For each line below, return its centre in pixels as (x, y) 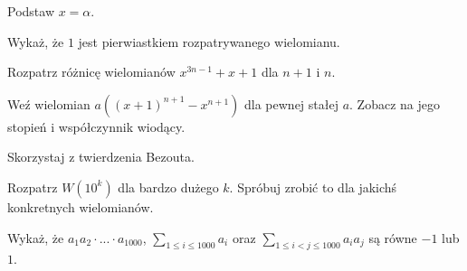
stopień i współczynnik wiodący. (96, 126)
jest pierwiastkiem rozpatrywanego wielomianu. (209, 41)
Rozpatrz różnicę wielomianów (91, 72)
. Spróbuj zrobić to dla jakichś (313, 187)
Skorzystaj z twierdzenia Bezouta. (101, 157)
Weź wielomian (49, 103)
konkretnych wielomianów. (81, 206)
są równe (393, 237)
